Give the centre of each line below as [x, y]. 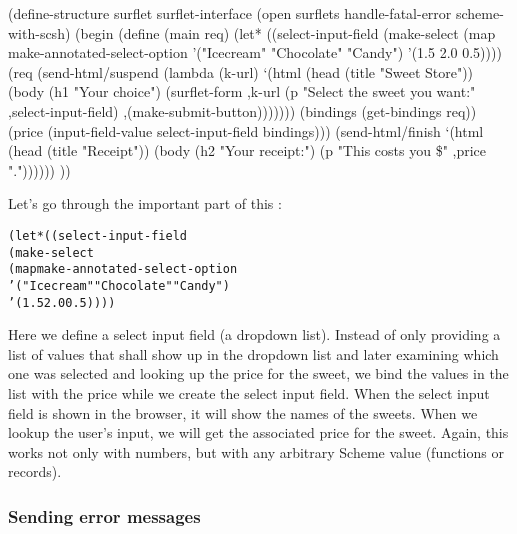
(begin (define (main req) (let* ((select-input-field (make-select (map [285, 32]
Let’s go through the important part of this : [145, 203]
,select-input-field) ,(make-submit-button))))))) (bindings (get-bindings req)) [242, 110]
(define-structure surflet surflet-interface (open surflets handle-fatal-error [230, 13]
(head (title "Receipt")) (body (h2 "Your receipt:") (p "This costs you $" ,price [247, 150]
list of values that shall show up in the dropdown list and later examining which [253, 353]
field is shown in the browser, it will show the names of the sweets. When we [243, 412]
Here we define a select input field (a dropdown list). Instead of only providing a [254, 334]
